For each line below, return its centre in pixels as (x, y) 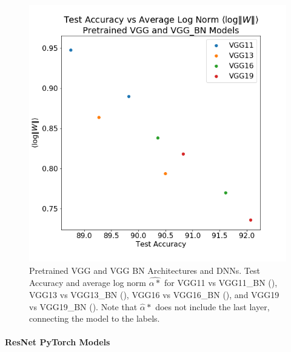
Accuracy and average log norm (88, 283)
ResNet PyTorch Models (58, 342)
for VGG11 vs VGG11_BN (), (221, 283)
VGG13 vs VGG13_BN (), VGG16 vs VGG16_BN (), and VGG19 (154, 294)
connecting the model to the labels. (95, 318)
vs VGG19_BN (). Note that (83, 306)
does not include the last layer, (212, 306)
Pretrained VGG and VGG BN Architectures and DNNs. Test (145, 270)
